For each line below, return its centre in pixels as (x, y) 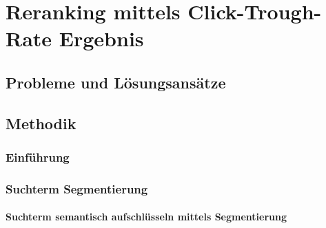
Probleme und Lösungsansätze (116, 82)
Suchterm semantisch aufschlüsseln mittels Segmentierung (146, 217)
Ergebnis (101, 38)
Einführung (38, 157)
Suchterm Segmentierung (77, 188)
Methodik (41, 123)
